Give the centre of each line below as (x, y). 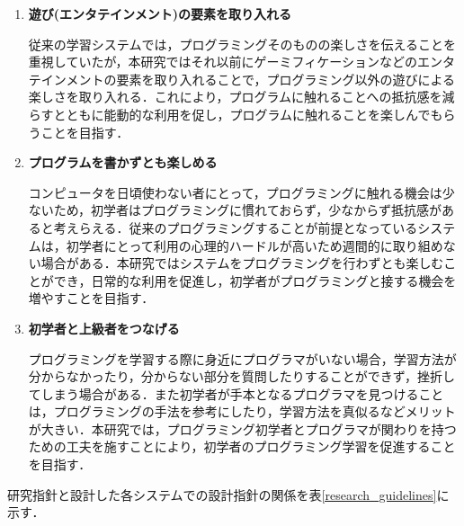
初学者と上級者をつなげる (104, 328)
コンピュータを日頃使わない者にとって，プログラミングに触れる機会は (235, 192)
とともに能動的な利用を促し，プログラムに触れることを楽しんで (242, 114)
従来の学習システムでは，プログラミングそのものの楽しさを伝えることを (242, 44)
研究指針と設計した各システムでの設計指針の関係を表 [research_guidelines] (222, 494)
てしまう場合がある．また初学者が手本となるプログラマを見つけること (236, 393)
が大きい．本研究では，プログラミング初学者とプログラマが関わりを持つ (242, 428)
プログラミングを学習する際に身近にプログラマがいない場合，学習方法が (242, 358)
